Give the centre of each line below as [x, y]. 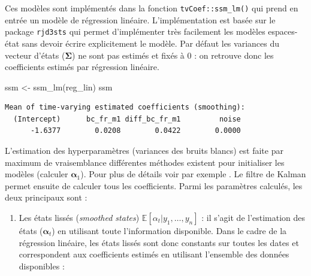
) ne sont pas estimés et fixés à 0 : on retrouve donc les [173, 55]
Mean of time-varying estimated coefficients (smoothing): [125, 107]
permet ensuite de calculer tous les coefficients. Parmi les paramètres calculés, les [154, 185]
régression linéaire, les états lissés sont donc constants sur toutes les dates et [159, 242]
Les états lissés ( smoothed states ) [79, 218]
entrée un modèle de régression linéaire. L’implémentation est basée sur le [140, 19]
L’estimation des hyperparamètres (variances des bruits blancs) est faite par [144, 151]
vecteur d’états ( [35, 55]
